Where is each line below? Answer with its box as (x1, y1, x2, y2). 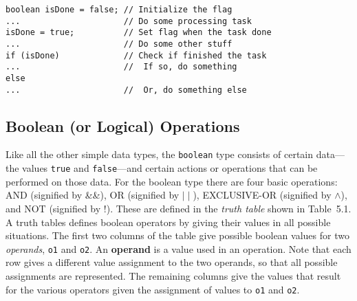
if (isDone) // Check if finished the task (6, 50, 267, 60)
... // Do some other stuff (6, 38, 232, 49)
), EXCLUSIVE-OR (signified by (193, 188, 332, 202)
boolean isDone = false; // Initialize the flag (6, 5, 232, 14)
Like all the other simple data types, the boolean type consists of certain (6, 147, 314, 161)
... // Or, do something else (6, 85, 247, 95)
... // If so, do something (6, 62, 237, 72)
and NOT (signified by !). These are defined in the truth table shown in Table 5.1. (6, 201, 351, 215)
